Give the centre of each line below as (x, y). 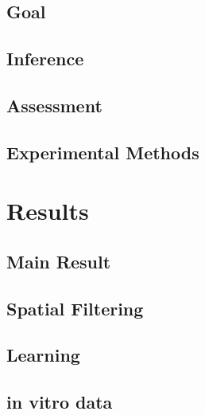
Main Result (59, 261)
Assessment (54, 105)
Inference (45, 59)
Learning (43, 355)
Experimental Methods (103, 152)
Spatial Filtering (75, 308)
